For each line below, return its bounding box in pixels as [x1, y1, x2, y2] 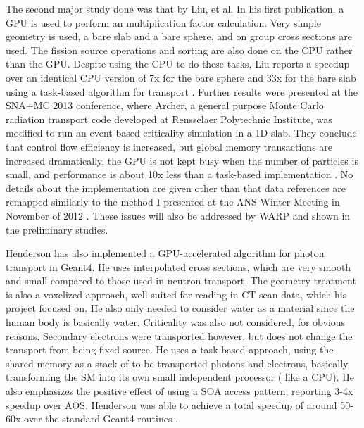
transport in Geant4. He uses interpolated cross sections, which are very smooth [6, 259, 351, 274]
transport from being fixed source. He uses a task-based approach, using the [6, 342, 334, 357]
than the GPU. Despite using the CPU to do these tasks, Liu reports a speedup [6, 56, 350, 71]
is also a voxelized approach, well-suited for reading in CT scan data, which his [6, 287, 347, 301]
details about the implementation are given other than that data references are [6, 180, 346, 195]
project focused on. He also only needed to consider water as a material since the [6, 301, 355, 315]
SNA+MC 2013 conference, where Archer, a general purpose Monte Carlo [6, 98, 324, 113]
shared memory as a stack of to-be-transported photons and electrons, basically [6, 355, 349, 370]
